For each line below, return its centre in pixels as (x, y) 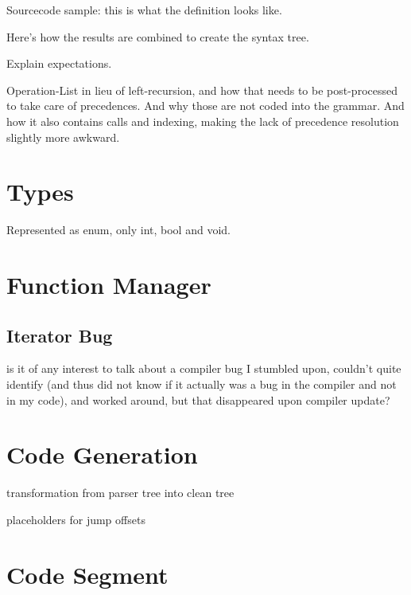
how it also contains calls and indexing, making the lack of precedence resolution (203, 121)
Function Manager (109, 285)
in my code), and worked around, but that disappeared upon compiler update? (198, 399)
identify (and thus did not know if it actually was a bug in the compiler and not (202, 384)
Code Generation (102, 454)
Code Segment (87, 574)
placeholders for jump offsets (76, 519)
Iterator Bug (60, 335)
